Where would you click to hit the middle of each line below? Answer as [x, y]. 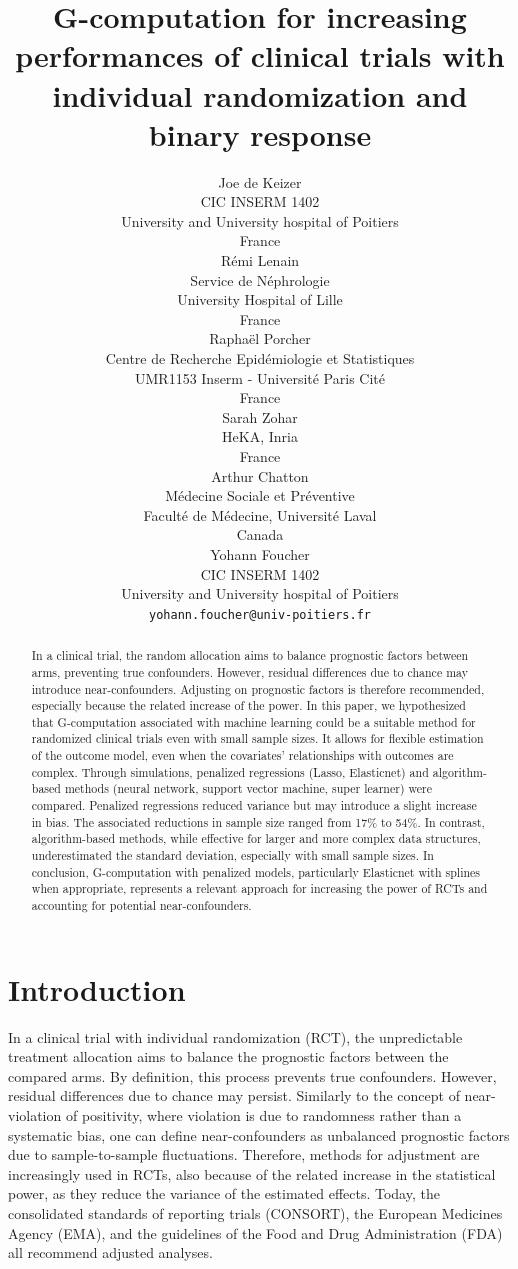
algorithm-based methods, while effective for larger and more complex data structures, [256, 838]
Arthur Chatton [260, 475]
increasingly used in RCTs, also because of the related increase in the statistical [252, 1173]
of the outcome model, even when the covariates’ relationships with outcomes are [242, 755]
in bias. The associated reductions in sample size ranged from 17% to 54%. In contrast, [258, 821]
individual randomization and [260, 94]
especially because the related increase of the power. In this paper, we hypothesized [248, 705]
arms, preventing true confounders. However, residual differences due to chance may [249, 671]
